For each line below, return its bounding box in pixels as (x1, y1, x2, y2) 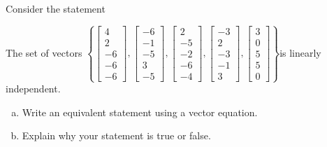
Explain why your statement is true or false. (22, 128, 211, 143)
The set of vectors (6, 45, 82, 59)
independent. (6, 81, 61, 96)
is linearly (279, 45, 321, 59)
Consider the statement (6, 1, 106, 15)
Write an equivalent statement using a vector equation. (22, 104, 258, 119)
